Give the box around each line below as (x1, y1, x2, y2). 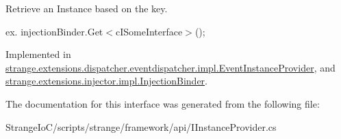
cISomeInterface (115, 24, 183, 38)
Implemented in (5, 47, 71, 61)
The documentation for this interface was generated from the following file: (5, 96, 320, 110)
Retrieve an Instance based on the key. (5, 1, 168, 15)
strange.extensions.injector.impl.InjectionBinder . (5, 74, 207, 88)
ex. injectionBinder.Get (5, 24, 103, 38)
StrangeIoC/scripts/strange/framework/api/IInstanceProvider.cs (5, 119, 277, 134)
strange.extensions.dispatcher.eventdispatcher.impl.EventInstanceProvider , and (5, 60, 336, 74)
